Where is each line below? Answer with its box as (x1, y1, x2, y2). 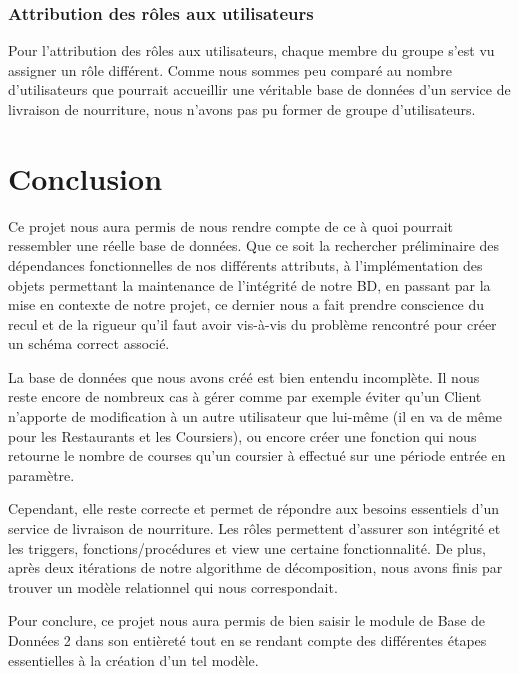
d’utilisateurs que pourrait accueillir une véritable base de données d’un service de (8, 79, 511, 100)
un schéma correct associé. (8, 333, 170, 354)
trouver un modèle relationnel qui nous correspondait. (8, 576, 338, 597)
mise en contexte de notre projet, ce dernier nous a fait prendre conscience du (8, 294, 485, 315)
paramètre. (8, 464, 75, 485)
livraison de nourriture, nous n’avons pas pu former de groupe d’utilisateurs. (8, 99, 476, 119)
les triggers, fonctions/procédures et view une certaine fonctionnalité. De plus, (8, 537, 486, 558)
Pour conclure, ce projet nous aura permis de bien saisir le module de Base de (8, 610, 485, 631)
